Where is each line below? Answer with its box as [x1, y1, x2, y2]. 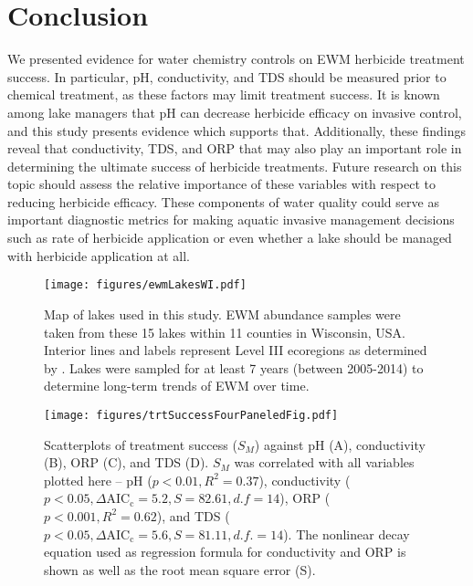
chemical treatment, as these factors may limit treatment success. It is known [7, 85, 440, 104]
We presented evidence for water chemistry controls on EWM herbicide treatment [7, 49, 465, 68]
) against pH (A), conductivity [254, 434, 426, 454]
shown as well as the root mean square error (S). [44, 560, 316, 579]
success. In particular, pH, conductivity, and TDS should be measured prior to [7, 67, 447, 86]
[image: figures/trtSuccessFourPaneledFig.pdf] [44, 408, 339, 422]
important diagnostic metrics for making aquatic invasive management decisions [7, 210, 455, 229]
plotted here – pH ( [44, 470, 152, 489]
